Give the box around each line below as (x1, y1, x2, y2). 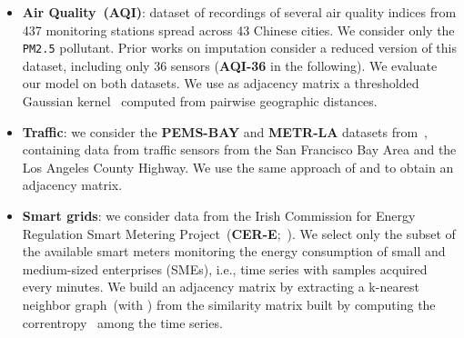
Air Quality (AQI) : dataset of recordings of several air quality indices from (22, 3, 457, 21)
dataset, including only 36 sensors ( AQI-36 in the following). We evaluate (22, 55, 438, 75)
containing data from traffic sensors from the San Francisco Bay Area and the (22, 140, 457, 159)
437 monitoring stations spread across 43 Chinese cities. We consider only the (22, 20, 455, 39)
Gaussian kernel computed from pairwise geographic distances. (22, 92, 378, 111)
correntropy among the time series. (22, 313, 223, 332)
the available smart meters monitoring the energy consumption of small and (22, 242, 446, 261)
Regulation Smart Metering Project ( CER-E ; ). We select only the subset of (22, 224, 456, 243)
